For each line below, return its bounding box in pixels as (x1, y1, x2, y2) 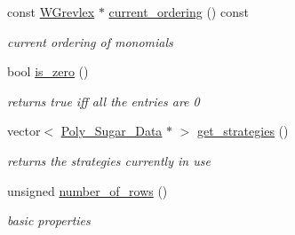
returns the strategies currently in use (7, 151, 211, 169)
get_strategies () (197, 121, 289, 140)
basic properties (7, 211, 91, 230)
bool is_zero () (7, 62, 89, 81)
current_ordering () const (108, 3, 249, 20)
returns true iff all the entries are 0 (7, 91, 200, 110)
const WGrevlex (7, 3, 95, 20)
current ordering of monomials (7, 32, 173, 51)
